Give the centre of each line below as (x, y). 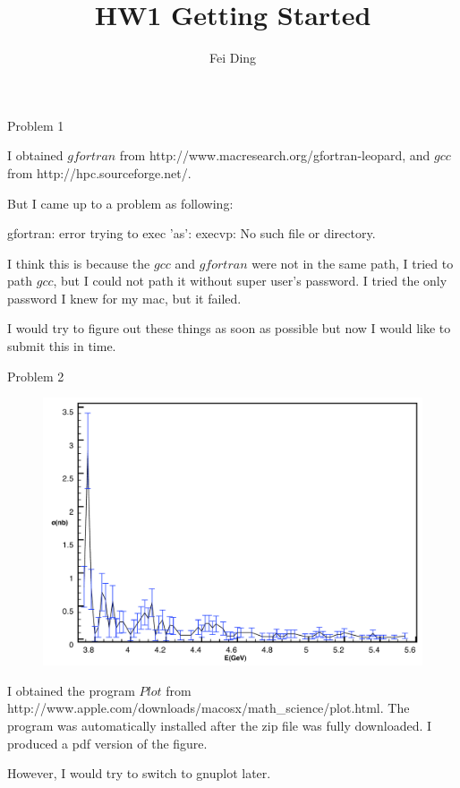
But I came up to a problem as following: (120, 203)
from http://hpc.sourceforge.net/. (99, 172)
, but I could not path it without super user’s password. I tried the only (250, 281)
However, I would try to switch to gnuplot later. (139, 773)
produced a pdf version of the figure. (107, 743)
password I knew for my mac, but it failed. (124, 298)
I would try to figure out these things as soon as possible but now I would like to (229, 328)
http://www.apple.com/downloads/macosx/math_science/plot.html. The (209, 708)
